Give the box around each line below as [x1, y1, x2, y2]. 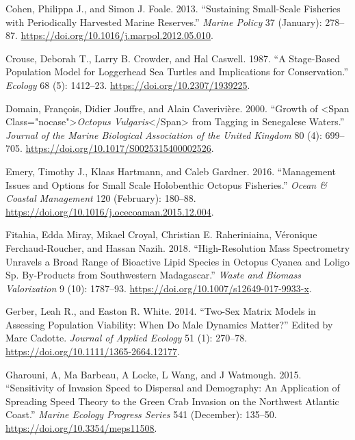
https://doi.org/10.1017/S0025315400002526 [25, 141, 211, 155]
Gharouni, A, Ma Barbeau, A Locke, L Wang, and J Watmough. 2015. [5, 367, 302, 381]
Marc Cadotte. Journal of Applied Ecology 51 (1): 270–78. [5, 331, 248, 345]
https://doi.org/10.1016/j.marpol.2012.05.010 [21, 28, 211, 42]
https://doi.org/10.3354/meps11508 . [5, 421, 157, 435]
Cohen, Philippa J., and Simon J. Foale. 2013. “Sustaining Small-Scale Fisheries [5, 1, 341, 15]
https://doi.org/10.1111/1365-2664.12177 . [5, 344, 180, 359]
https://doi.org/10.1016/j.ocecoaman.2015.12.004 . [5, 204, 214, 218]
